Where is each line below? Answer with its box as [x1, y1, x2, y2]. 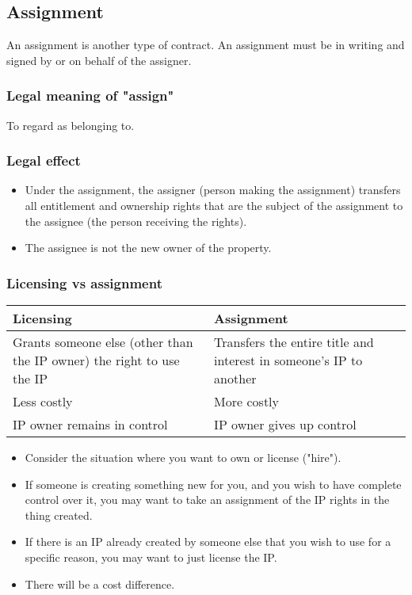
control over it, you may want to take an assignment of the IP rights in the [25, 491, 390, 508]
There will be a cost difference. [25, 575, 175, 592]
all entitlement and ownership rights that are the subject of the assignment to [25, 197, 403, 214]
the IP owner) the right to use [13, 351, 180, 370]
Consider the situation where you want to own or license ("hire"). [25, 449, 341, 466]
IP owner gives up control [214, 415, 357, 434]
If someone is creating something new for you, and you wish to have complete [25, 475, 402, 492]
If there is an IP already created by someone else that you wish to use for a [25, 533, 391, 550]
